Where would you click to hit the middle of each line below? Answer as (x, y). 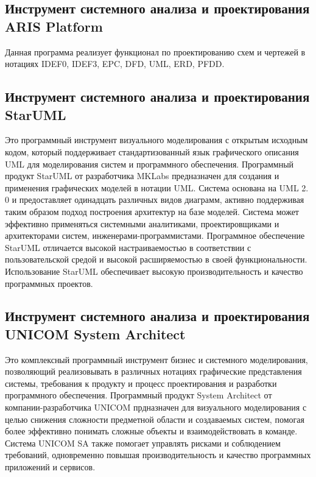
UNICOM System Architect (95, 334)
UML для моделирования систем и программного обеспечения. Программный (149, 164)
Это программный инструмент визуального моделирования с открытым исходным (156, 140)
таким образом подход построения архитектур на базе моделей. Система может (152, 211)
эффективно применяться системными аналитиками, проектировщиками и (142, 223)
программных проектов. (49, 283)
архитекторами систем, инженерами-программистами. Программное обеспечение (155, 235)
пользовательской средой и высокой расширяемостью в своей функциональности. (156, 259)
